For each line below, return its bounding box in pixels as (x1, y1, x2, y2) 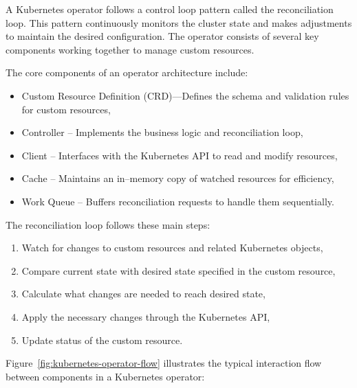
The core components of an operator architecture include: (6, 65, 248, 80)
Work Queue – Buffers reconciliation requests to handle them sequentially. (21, 194, 334, 208)
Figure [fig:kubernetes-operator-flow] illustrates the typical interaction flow (6, 356, 322, 370)
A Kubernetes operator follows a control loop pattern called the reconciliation (6, 2, 334, 16)
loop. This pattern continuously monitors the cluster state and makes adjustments (6, 15, 352, 30)
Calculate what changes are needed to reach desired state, (21, 286, 266, 301)
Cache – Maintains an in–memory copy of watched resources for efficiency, (21, 171, 334, 185)
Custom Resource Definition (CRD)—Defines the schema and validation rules (21, 88, 349, 102)
